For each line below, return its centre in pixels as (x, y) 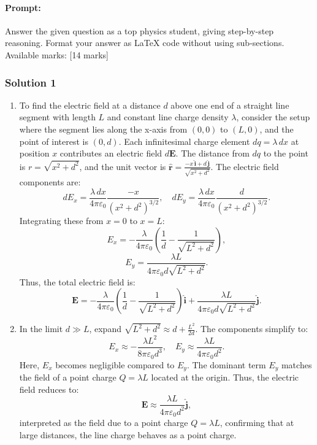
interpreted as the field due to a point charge (104, 423)
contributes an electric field (111, 153)
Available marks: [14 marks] (57, 54)
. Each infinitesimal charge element (184, 141)
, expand (105, 329)
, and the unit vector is (123, 166)
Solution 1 (31, 82)
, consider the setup (273, 117)
